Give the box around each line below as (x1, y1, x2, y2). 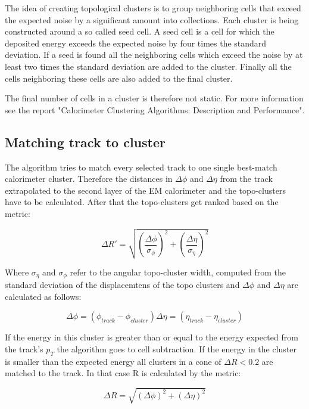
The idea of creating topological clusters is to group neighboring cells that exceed (5, 2, 301, 14)
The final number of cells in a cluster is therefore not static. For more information (5, 92, 304, 104)
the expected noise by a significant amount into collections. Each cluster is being (5, 13, 299, 26)
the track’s (5, 342, 43, 355)
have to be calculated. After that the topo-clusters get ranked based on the (5, 196, 279, 208)
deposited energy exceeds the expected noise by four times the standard (5, 36, 267, 49)
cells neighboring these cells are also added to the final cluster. (5, 72, 233, 84)
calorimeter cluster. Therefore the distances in (5, 172, 173, 185)
